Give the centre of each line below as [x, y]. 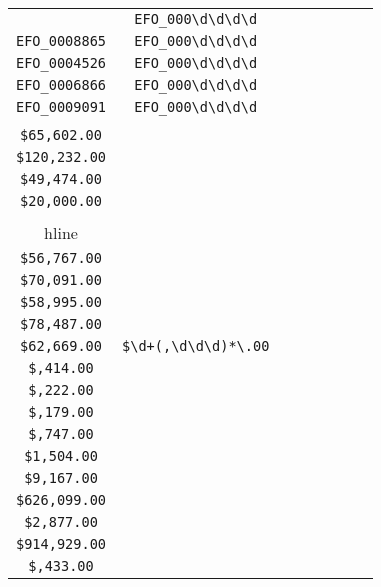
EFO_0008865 [61, 41]
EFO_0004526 [61, 63]
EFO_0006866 [61, 85]
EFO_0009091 [61, 107]
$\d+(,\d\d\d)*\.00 [196, 346]
